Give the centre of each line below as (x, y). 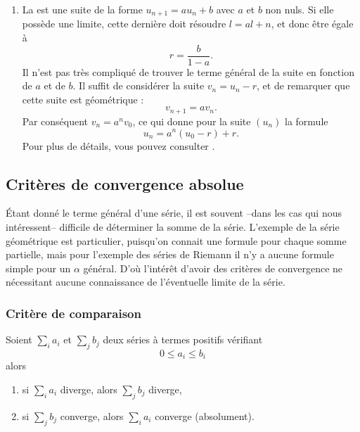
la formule (307, 121)
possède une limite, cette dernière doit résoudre (124, 24)
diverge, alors (89, 389)
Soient (19, 339)
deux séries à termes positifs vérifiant (183, 339)
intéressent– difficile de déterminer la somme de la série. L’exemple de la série (173, 226)
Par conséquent (55, 121)
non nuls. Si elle (300, 9)
